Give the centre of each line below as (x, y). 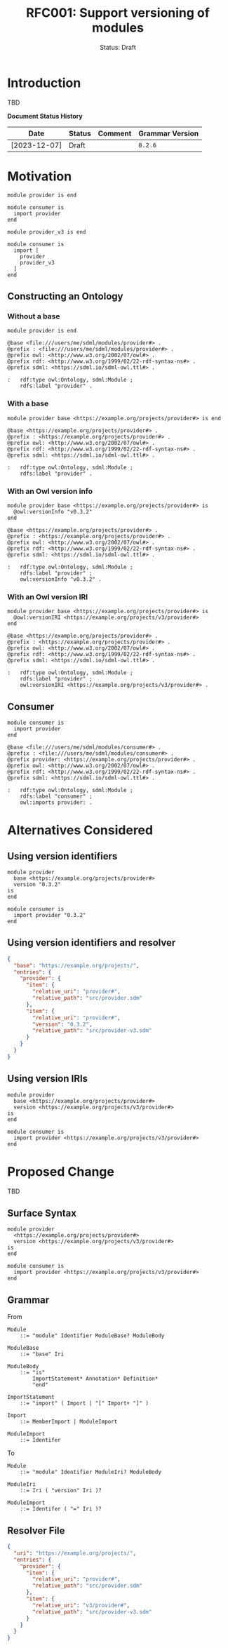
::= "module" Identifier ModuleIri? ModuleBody (90, 1472)
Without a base (34, 316)
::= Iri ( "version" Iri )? (61, 1491)
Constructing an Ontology (65, 296)
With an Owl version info (50, 491)
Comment (115, 133)
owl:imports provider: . (56, 803)
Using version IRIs (48, 1079)
